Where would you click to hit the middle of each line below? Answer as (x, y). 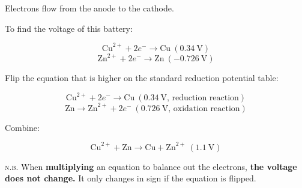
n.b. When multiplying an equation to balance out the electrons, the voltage (151, 166)
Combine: (22, 127)
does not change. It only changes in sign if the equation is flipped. (131, 178)
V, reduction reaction (200, 98)
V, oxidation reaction (201, 108)
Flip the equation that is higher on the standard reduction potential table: (142, 78)
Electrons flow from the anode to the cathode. (89, 8)
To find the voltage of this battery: (69, 28)
